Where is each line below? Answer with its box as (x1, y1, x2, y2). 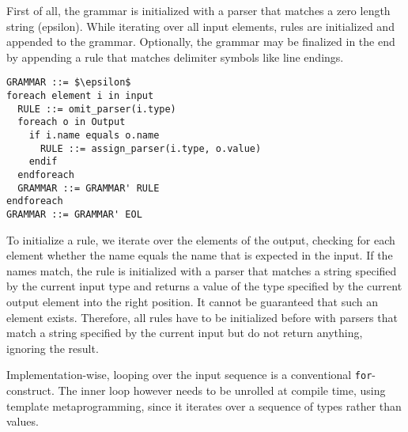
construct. (6, 382, 55, 398)
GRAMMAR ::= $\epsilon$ (6, 77, 131, 89)
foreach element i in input (6, 90, 154, 102)
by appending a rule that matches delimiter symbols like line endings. (6, 48, 344, 65)
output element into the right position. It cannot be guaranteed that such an (6, 293, 379, 309)
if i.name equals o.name (28, 130, 160, 141)
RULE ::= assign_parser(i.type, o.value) (40, 142, 262, 154)
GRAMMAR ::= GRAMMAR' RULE (17, 182, 160, 194)
